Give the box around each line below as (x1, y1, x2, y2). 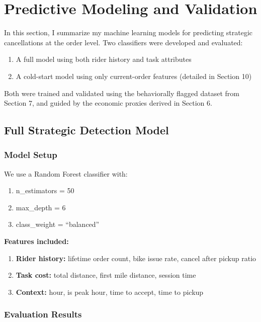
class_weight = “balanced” (16, 219, 100, 229)
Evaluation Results (4, 308, 82, 320)
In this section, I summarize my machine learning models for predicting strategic (4, 27, 253, 38)
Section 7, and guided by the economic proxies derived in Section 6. (4, 98, 212, 108)
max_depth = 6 (16, 202, 66, 212)
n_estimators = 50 (16, 185, 74, 196)
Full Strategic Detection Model (4, 122, 169, 138)
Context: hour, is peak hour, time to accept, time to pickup (16, 286, 204, 297)
